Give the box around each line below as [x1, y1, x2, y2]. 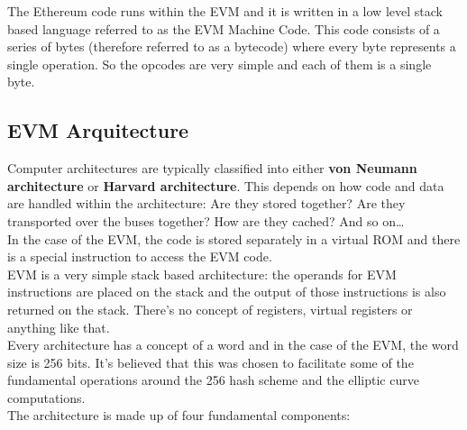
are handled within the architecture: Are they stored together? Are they [7, 194, 406, 213]
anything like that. [7, 317, 110, 336]
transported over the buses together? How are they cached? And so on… [7, 211, 405, 230]
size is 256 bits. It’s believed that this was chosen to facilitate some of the [7, 352, 414, 371]
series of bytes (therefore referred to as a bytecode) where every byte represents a [7, 37, 456, 56]
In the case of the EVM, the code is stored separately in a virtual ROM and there [7, 229, 461, 248]
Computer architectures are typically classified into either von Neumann [7, 159, 417, 178]
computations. [7, 388, 86, 407]
